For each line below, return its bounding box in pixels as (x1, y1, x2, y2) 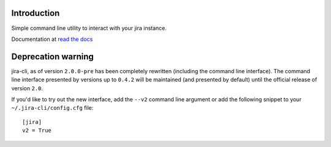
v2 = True (22, 127, 51, 134)
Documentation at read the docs (11, 35, 93, 43)
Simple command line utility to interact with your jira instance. (11, 24, 167, 32)
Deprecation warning (11, 51, 94, 62)
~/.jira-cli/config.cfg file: (11, 104, 94, 112)
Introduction (11, 8, 60, 18)
